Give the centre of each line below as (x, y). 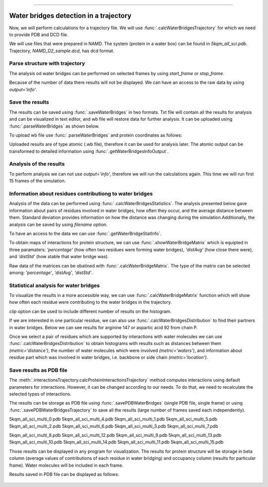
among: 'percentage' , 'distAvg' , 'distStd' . (51, 273)
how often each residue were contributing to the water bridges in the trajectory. (91, 302)
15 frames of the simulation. (37, 181)
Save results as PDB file (38, 370)
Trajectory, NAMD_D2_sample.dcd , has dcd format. (62, 51)
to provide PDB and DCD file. (39, 34)
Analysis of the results (37, 164)
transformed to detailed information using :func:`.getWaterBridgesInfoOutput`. (89, 151)
